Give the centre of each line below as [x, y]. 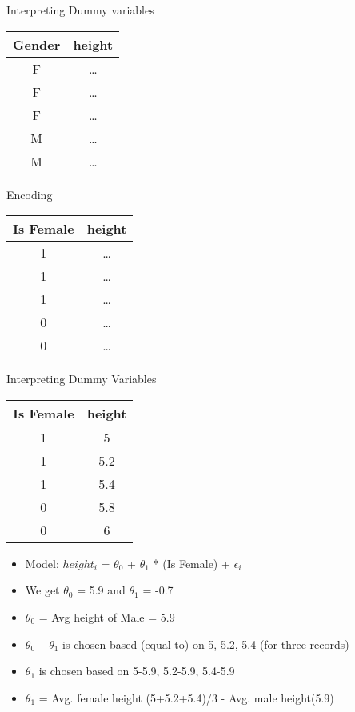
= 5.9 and [101, 590]
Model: [42, 563]
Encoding [30, 194]
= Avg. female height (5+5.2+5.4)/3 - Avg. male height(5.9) [186, 697]
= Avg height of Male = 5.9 [107, 616]
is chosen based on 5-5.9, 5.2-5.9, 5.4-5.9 [137, 671]
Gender [37, 44]
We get [42, 590]
